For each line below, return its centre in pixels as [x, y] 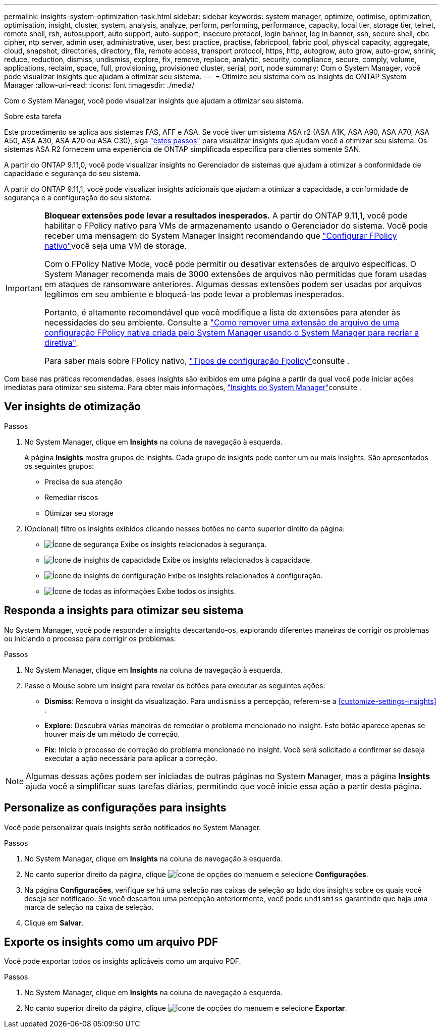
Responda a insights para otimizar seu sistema [124, 611]
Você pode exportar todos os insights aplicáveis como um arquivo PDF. [123, 961]
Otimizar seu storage [79, 513]
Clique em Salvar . [54, 922]
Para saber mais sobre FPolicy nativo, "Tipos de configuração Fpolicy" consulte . [197, 361]
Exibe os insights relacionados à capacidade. [237, 560]
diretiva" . [61, 343]
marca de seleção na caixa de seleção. [89, 907]
